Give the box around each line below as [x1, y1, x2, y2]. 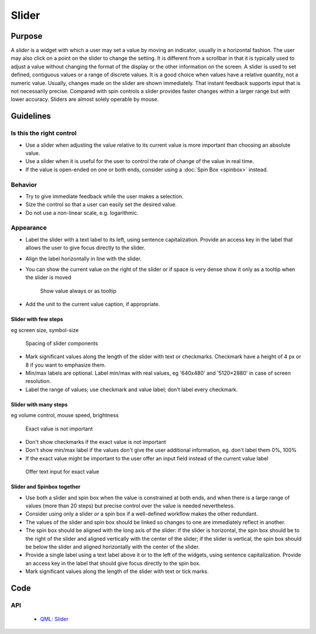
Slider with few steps [11, 316, 64, 323]
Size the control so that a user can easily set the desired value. [25, 201, 177, 208]
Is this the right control [11, 129, 77, 137]
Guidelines [11, 111, 51, 121]
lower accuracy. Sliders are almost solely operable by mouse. [11, 96, 159, 103]
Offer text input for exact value [25, 468, 99, 475]
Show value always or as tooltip [40, 287, 116, 294]
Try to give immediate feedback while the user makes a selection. [25, 192, 184, 199]
